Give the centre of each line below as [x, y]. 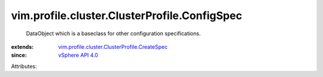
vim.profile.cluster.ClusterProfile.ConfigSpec [127, 16]
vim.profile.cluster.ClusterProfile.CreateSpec [113, 47]
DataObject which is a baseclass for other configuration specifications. [113, 33]
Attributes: [24, 66]
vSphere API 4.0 [78, 55]
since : [19, 55]
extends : [22, 47]
